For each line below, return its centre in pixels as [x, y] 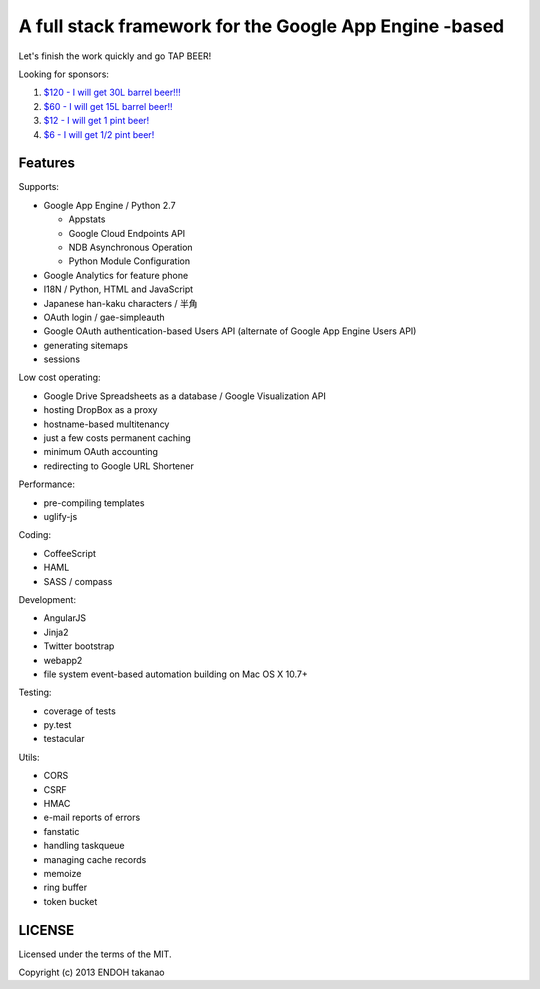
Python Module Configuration [129, 261]
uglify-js [60, 516]
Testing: [35, 692]
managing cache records [95, 859]
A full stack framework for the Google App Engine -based [261, 26]
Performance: [46, 484]
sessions [61, 359]
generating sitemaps [86, 345]
